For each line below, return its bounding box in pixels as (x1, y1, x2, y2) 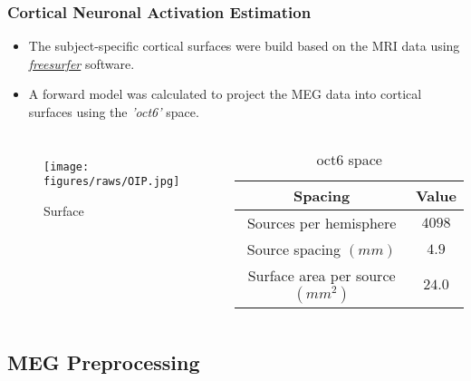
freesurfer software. (28, 54, 135, 73)
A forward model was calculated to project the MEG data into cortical (28, 84, 422, 103)
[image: (43, 160, 90, 173)
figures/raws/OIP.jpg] (43, 175, 180, 189)
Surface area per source (247, 264, 396, 286)
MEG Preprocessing (7, 347, 200, 376)
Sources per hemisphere (246, 211, 397, 233)
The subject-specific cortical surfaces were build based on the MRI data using (28, 36, 460, 55)
